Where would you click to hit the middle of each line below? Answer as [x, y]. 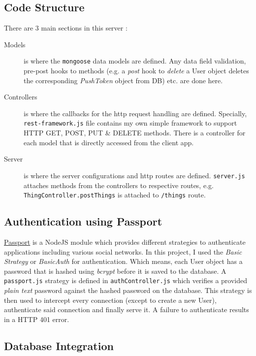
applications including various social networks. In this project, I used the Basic [123, 251]
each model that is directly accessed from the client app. [109, 142]
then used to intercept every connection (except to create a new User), [110, 300]
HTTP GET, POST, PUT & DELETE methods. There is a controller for [135, 133]
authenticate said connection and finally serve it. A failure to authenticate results [127, 309]
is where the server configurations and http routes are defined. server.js [134, 175]
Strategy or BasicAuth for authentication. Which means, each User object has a [123, 261]
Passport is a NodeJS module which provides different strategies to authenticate [125, 242]
